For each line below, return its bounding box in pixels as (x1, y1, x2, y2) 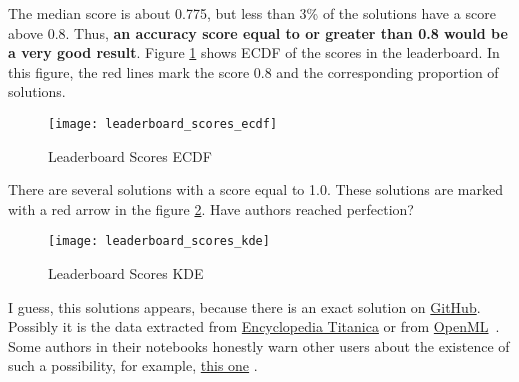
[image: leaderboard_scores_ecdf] (48, 116, 278, 131)
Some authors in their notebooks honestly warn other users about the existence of (8, 335, 510, 356)
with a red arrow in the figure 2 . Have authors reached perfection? (8, 198, 414, 219)
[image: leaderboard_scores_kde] (48, 234, 270, 249)
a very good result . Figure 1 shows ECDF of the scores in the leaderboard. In (8, 42, 500, 63)
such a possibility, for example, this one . (8, 355, 258, 376)
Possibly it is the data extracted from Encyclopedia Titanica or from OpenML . (8, 316, 500, 337)
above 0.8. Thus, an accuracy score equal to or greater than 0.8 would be (8, 22, 508, 43)
